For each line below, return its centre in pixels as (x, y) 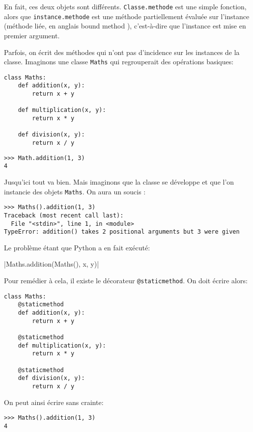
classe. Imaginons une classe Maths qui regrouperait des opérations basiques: (119, 62)
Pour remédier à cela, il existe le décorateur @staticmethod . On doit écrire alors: (126, 281)
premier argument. (32, 35)
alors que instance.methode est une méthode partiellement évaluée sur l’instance (127, 16)
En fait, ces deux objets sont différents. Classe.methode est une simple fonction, (125, 6)
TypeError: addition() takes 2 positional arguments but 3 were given (122, 232)
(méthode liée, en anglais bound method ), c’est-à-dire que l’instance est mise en (125, 26)
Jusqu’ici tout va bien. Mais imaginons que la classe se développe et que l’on (119, 181)
